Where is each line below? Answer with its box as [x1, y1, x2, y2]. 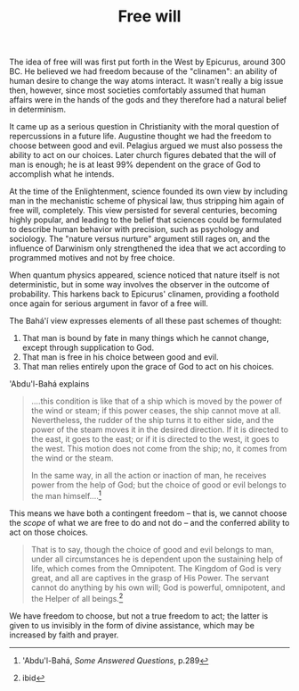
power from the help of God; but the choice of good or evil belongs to [30, 479, 287, 490]
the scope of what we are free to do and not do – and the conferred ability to [9, 517, 290, 528]
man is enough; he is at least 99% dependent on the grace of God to [9, 159, 261, 171]
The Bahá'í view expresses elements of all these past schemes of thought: [9, 315, 282, 327]
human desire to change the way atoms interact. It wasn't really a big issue [9, 76, 284, 87]
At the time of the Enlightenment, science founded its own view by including [9, 186, 288, 197]
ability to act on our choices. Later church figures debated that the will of [9, 150, 277, 161]
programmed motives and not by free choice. [9, 253, 175, 263]
